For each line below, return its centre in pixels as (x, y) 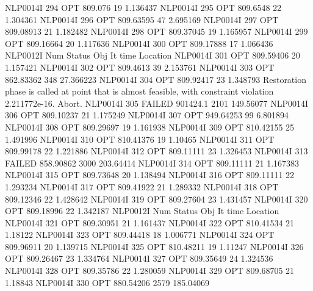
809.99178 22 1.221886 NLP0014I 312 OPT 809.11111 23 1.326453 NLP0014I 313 (156, 151)
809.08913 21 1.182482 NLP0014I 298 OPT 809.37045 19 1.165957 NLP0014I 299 (156, 31)
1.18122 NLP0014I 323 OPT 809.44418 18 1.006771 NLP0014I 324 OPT (140, 235)
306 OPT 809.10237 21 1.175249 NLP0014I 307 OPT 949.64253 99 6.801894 (147, 115)
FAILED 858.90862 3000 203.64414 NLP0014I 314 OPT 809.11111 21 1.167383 (152, 163)
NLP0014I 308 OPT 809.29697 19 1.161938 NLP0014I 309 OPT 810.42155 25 (150, 127)
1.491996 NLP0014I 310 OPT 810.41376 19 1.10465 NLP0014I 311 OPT (140, 139)
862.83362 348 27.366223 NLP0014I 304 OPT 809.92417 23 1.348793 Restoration (156, 79)
